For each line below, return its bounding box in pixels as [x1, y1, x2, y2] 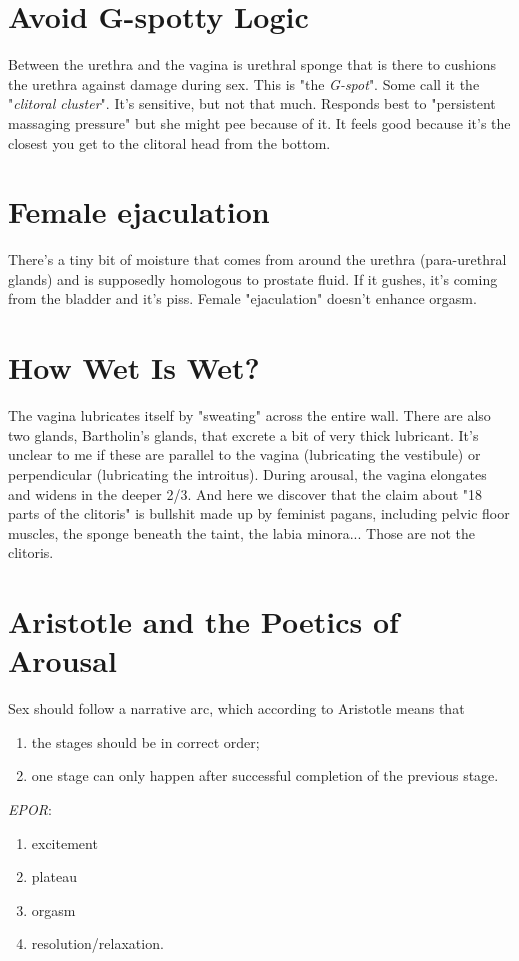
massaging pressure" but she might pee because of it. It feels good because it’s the [8, 112, 511, 133]
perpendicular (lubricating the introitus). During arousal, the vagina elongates [8, 463, 487, 484]
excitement [31, 832, 98, 853]
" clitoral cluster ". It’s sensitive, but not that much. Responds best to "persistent [8, 93, 496, 114]
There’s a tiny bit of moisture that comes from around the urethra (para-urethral [8, 249, 507, 270]
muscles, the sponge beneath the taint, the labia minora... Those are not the [8, 522, 476, 543]
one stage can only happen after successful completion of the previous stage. [31, 765, 499, 786]
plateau [31, 866, 77, 887]
